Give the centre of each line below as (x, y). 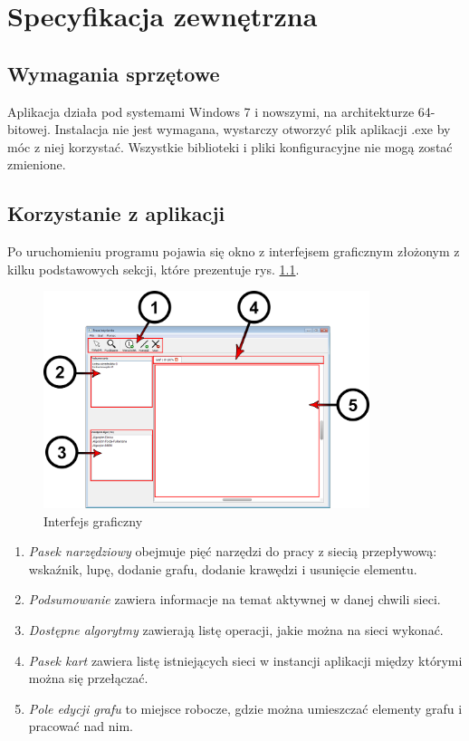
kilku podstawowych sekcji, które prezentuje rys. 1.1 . (153, 269)
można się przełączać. (88, 678)
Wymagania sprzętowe (114, 73)
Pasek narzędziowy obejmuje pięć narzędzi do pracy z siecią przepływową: (233, 551)
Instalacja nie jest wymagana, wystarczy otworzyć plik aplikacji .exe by (253, 129)
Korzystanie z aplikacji (116, 213)
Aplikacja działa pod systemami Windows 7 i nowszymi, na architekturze (211, 111)
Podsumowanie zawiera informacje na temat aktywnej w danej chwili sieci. (234, 599)
